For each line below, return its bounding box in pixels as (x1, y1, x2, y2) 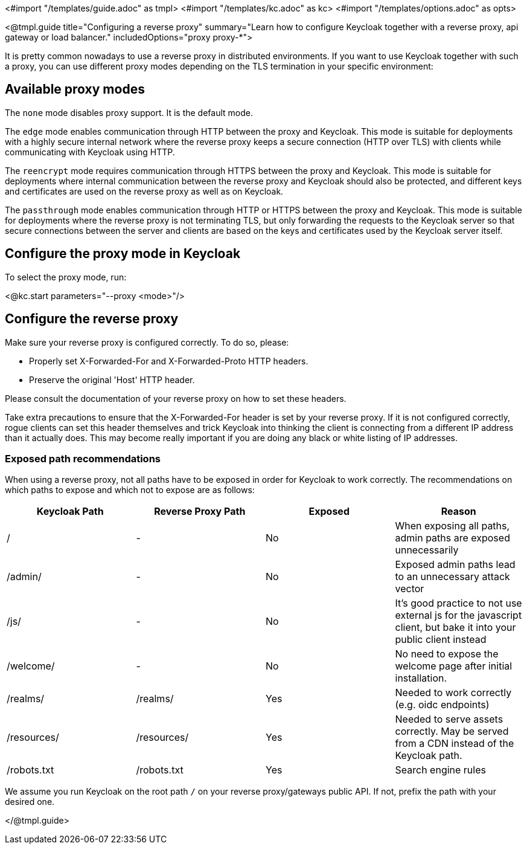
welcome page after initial (395, 660, 513, 673)
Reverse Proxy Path (154, 505, 246, 518)
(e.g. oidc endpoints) (395, 699, 490, 711)
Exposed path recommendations (5, 452, 161, 465)
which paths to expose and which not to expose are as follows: (5, 485, 255, 496)
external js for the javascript (395, 609, 522, 622)
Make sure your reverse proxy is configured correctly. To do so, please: (5, 337, 289, 347)
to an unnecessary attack (395, 570, 510, 583)
